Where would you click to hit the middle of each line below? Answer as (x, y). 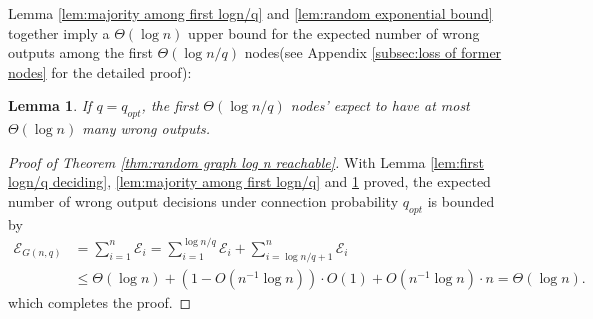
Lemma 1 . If (50, 105)
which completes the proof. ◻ (100, 301)
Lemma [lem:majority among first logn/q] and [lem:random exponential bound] (250, 13)
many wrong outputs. (146, 128)
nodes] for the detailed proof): (100, 71)
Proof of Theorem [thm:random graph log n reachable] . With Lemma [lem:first (246, 161)
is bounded (461, 200)
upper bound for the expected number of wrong (334, 32)
